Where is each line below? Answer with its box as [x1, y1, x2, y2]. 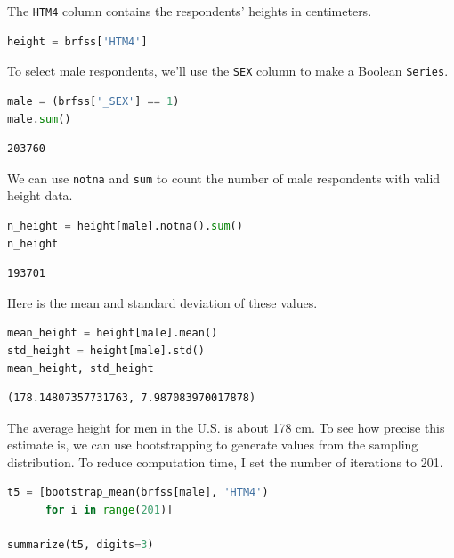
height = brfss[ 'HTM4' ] [7, 35, 148, 48]
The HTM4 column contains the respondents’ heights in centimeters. [7, 2, 372, 20]
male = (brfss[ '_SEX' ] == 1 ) [7, 94, 180, 108]
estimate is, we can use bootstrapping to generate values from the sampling [7, 435, 418, 454]
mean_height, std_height [7, 361, 154, 375]
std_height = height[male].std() [7, 344, 205, 357]
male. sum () [7, 112, 71, 125]
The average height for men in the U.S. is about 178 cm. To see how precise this [7, 417, 445, 436]
